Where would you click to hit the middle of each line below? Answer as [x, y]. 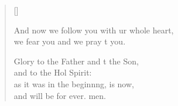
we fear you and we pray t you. [70, 41]
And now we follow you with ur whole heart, [94, 30]
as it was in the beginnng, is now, [74, 83]
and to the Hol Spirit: [53, 72]
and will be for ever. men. [60, 95]
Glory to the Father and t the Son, [76, 61]
